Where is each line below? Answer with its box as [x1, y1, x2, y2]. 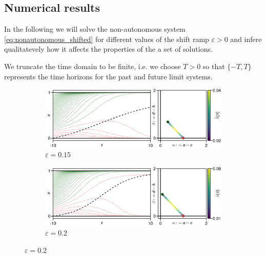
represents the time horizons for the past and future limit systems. [4, 71, 213, 81]
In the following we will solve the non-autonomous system [4, 24, 186, 34]
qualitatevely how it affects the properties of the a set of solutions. [4, 44, 213, 54]
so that [202, 60, 225, 71]
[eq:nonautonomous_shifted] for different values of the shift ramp [4, 33, 209, 44]
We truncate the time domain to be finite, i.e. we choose [4, 60, 181, 71]
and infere [230, 33, 262, 44]
